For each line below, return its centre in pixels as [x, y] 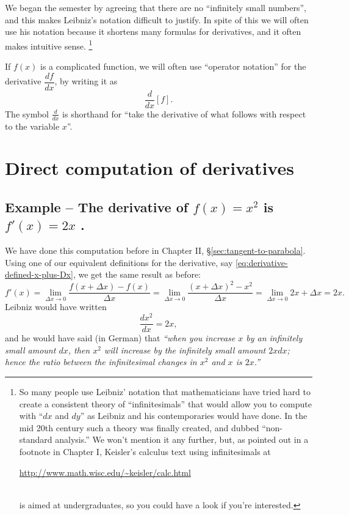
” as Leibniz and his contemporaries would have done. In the [194, 416]
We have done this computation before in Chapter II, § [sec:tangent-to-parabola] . [155, 250]
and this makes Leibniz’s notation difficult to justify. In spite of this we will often [157, 19]
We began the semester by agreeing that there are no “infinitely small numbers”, [156, 7]
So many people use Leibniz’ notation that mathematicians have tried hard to [165, 391]
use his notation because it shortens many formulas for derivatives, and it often [153, 31]
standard [36, 439]
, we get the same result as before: [137, 274]
